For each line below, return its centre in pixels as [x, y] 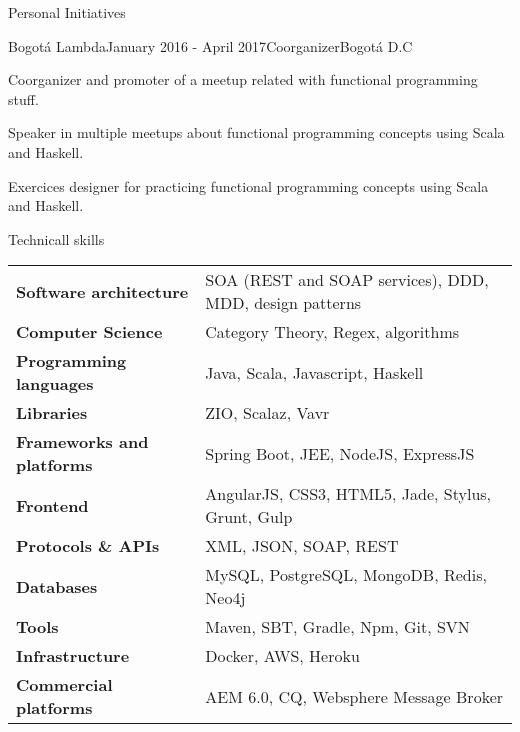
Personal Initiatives [67, 12]
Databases [57, 586]
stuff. [23, 98]
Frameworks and [82, 442]
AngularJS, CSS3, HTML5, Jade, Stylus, [348, 494]
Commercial [64, 685]
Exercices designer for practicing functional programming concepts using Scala [248, 185]
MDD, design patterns [283, 303]
